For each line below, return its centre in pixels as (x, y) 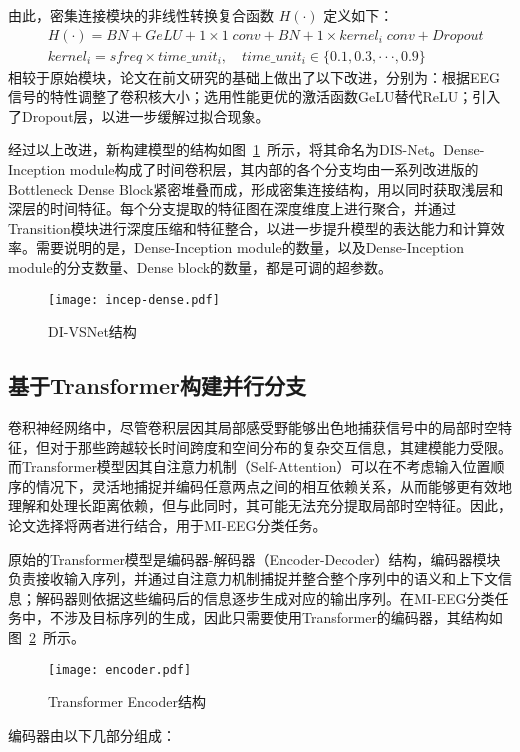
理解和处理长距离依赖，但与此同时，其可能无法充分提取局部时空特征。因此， (260, 505)
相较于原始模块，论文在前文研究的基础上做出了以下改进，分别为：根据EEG (254, 76)
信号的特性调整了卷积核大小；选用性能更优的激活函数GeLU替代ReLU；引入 (254, 96)
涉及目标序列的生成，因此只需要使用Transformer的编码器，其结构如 (283, 617)
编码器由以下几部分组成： (92, 734)
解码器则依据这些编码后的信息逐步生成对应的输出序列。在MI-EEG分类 (265, 597)
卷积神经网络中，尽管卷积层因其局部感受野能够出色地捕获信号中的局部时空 (253, 427)
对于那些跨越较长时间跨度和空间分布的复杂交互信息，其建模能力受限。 (280, 446)
